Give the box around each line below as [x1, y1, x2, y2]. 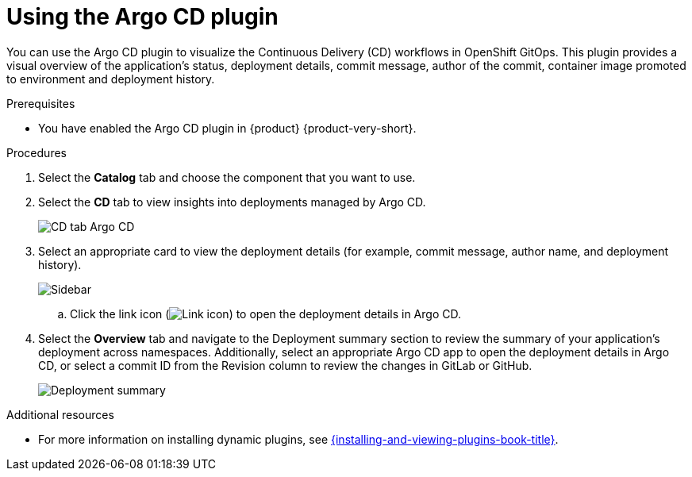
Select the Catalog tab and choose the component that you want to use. [38, 170, 416, 184]
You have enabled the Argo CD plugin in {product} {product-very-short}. [38, 121, 417, 135]
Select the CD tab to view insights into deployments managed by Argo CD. [38, 194, 426, 209]
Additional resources [6, 407, 114, 421]
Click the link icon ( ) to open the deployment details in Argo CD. [70, 306, 461, 321]
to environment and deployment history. [6, 71, 215, 86]
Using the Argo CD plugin [6, 3, 279, 30]
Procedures [6, 145, 67, 160]
